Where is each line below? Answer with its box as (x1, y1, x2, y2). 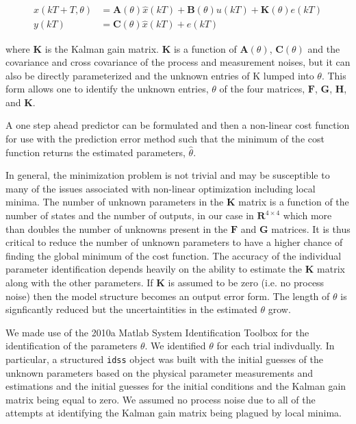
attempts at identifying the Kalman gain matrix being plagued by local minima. (5, 406, 342, 420)
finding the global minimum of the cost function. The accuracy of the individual (5, 248, 342, 262)
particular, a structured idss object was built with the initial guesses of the (5, 351, 323, 366)
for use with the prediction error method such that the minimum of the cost (5, 132, 325, 146)
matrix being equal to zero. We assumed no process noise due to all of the (5, 392, 316, 406)
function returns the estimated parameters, (5, 145, 186, 159)
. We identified (144, 338, 206, 353)
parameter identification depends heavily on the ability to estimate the (5, 262, 303, 276)
